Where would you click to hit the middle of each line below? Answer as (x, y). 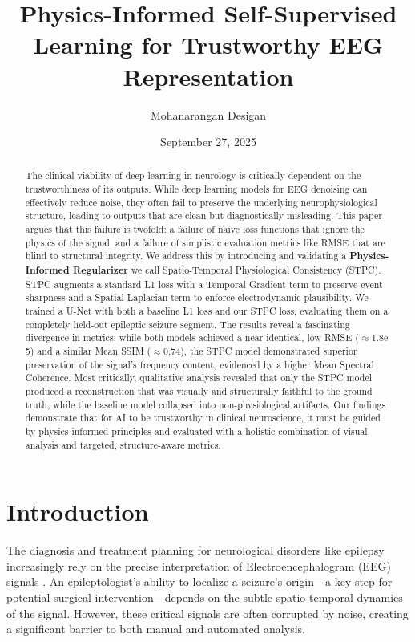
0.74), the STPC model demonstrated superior (260, 351)
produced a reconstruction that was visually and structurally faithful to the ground (199, 390)
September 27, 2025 (208, 142)
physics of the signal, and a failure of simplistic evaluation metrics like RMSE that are (205, 242)
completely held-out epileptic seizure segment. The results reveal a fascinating (187, 324)
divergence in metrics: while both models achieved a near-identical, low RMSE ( (192, 337)
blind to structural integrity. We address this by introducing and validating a (186, 256)
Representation (208, 76)
